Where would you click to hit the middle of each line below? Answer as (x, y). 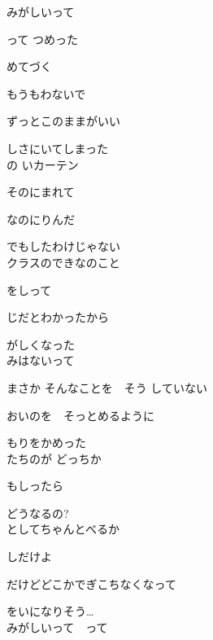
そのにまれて (41, 192)
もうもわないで (46, 93)
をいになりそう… (50, 611)
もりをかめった (46, 443)
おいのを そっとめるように (80, 415)
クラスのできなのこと (63, 262)
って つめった (42, 39)
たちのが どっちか (54, 458)
